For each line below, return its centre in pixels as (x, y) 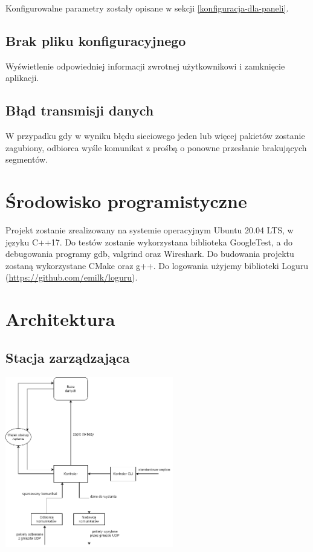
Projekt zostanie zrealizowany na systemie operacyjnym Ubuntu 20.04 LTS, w (150, 230)
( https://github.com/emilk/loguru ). (72, 277)
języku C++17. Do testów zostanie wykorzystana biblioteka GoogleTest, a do (149, 242)
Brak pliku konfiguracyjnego (96, 40)
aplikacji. (22, 78)
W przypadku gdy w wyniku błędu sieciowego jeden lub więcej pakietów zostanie (155, 136)
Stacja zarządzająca (68, 357)
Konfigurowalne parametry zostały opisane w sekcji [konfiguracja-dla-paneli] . (147, 8)
